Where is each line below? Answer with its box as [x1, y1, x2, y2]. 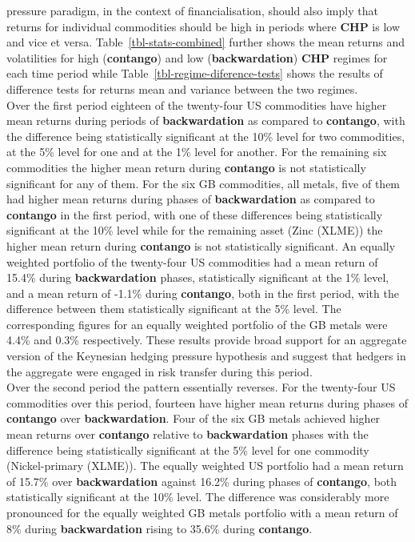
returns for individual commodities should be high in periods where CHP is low [6, 18, 401, 34]
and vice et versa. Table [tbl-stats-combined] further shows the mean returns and [6, 34, 405, 50]
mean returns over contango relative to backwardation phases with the [6, 426, 369, 443]
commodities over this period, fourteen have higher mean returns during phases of [6, 394, 408, 411]
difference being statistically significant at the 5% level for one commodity [6, 441, 369, 458]
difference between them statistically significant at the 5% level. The [6, 300, 341, 317]
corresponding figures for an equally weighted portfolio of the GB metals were [6, 315, 388, 332]
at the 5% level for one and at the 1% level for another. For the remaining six [6, 143, 387, 160]
